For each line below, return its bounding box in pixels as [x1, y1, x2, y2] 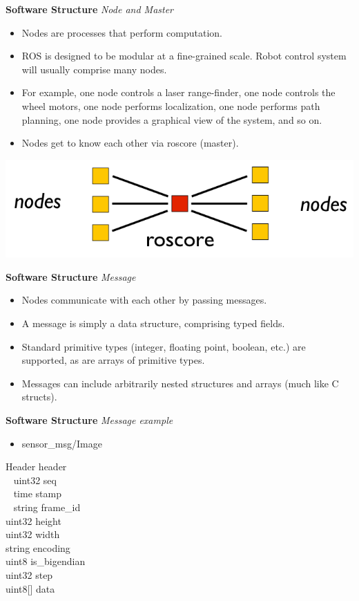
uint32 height [6, 513, 61, 528]
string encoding [6, 540, 70, 555]
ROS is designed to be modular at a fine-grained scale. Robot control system [21, 48, 347, 63]
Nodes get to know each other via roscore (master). [21, 136, 239, 150]
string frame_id [13, 499, 81, 514]
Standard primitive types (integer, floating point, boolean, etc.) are [21, 339, 306, 353]
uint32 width [6, 527, 60, 542]
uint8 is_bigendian [6, 554, 86, 568]
